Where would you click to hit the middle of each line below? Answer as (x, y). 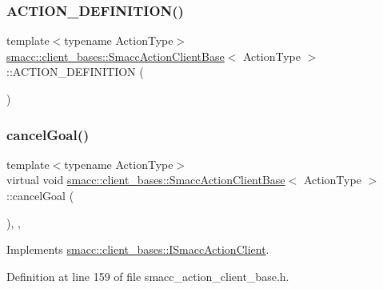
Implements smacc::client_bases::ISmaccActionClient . (138, 249)
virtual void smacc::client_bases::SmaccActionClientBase (146, 180)
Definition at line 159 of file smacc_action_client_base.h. (148, 276)
